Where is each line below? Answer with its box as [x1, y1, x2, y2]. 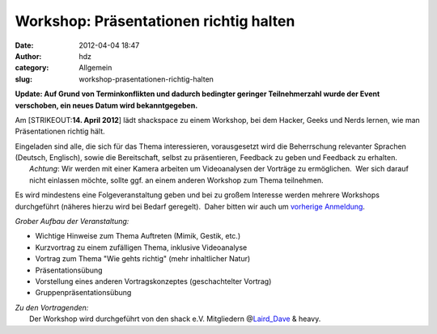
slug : [15, 74, 32, 84]
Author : [15, 51, 42, 61]
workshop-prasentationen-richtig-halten [78, 74, 214, 84]
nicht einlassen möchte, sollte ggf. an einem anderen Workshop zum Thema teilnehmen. [29, 175, 324, 185]
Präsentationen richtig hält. [15, 126, 105, 137]
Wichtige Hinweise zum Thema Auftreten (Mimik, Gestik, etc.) [35, 231, 241, 241]
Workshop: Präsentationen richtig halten [15, 12, 295, 30]
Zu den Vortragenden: [15, 302, 89, 312]
